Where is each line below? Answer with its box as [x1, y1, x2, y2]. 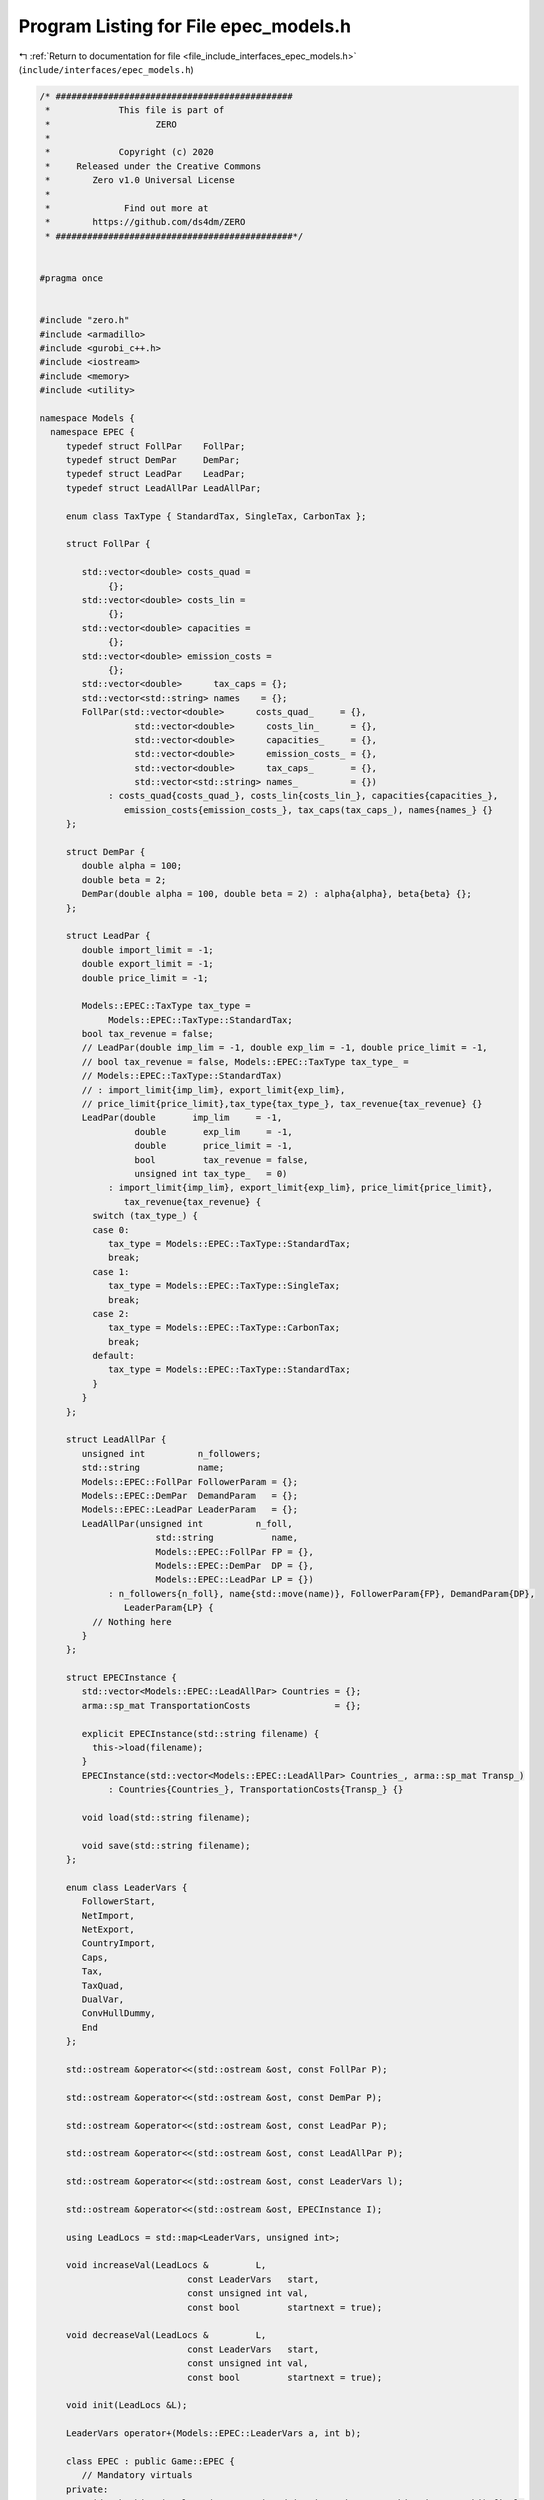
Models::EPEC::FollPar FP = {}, [155, 1546, 314, 1557]
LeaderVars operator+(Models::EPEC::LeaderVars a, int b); [65, 2428, 362, 2439]
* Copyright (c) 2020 [45, 146, 214, 158]
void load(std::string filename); [81, 1811, 251, 1823]
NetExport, [81, 1924, 135, 1935]
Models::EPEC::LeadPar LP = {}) [155, 1574, 314, 1585]
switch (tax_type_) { [91, 1210, 199, 1222]
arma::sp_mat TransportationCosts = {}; [81, 1700, 362, 1711]
